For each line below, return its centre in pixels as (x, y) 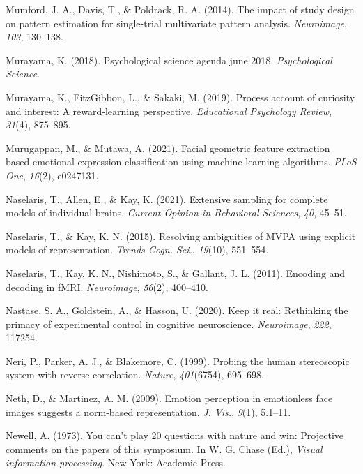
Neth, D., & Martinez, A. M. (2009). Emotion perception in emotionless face (169, 398)
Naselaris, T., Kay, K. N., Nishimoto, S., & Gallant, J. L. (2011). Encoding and (176, 273)
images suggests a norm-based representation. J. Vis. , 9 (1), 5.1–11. (148, 412)
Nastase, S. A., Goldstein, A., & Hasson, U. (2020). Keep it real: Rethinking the (177, 310)
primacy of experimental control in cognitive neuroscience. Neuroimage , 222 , (169, 324)
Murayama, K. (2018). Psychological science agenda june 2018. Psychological (169, 60)
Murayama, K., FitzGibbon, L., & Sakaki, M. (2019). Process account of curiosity (180, 97)
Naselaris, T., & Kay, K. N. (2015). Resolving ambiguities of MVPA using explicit (181, 236)
